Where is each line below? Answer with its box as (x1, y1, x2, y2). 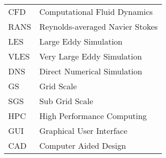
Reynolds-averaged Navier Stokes (39, 21, 158, 32)
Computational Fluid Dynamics (39, 6, 153, 17)
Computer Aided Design (39, 140, 126, 151)
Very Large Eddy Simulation (39, 50, 142, 62)
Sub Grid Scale (39, 95, 93, 107)
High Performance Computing (39, 110, 147, 122)
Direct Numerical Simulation (39, 65, 142, 77)
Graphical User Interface (39, 125, 128, 136)
